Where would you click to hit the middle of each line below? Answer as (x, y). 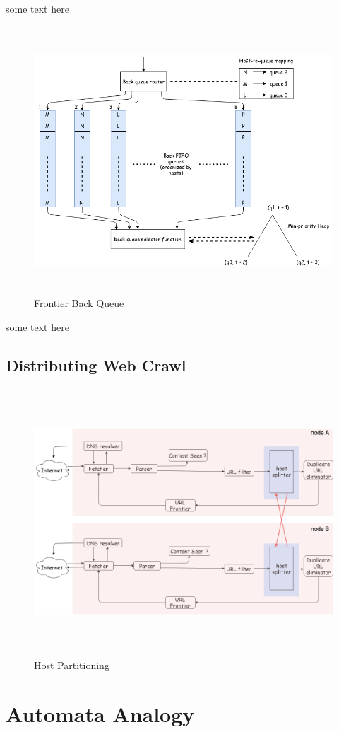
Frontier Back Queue (79, 303)
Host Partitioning (72, 665)
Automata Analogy (100, 713)
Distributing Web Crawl (96, 365)
